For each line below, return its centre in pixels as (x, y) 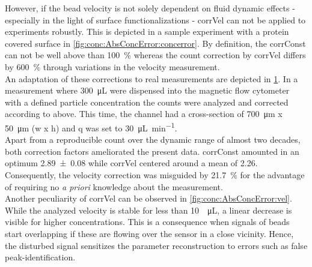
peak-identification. (40, 257)
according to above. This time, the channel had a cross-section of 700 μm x (144, 114)
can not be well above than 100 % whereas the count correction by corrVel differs (155, 55)
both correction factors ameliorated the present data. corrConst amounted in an (152, 151)
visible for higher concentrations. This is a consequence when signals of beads (147, 222)
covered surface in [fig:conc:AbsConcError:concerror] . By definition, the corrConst (155, 43)
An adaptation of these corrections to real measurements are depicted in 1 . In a (151, 78)
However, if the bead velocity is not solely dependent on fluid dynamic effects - (150, 8)
